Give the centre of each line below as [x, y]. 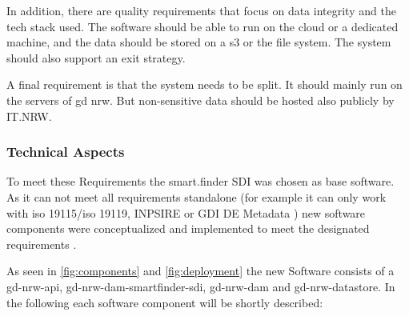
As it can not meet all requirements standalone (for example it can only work [196, 196]
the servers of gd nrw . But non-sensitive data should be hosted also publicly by [200, 100]
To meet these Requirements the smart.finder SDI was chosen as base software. [200, 181]
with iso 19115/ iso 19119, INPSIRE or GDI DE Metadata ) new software [186, 212]
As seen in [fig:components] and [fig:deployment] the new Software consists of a [200, 271]
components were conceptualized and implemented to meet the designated [188, 228]
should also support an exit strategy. [96, 57]
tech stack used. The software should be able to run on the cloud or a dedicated [202, 26]
